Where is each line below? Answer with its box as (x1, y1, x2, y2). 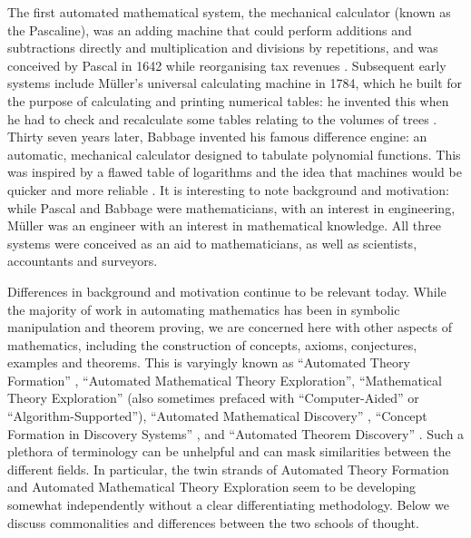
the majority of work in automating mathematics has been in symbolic (7, 299, 400, 318)
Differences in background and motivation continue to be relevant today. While (7, 281, 446, 300)
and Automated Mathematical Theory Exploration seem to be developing (7, 477, 416, 496)
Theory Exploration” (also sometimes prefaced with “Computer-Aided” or (7, 388, 419, 407)
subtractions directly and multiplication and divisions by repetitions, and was (7, 38, 438, 57)
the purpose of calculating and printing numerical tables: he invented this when (7, 91, 449, 110)
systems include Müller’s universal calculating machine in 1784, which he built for (7, 73, 463, 93)
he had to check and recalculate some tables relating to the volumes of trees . (7, 109, 437, 128)
